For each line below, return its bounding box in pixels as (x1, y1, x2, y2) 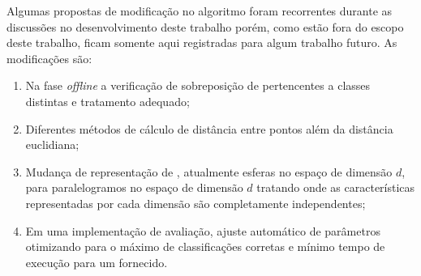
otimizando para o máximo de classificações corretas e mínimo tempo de (25, 238, 385, 255)
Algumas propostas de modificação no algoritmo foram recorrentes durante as (6, 2, 393, 19)
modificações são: (6, 49, 92, 66)
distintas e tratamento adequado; (25, 92, 190, 109)
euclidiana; (25, 136, 79, 153)
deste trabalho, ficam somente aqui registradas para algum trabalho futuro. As (6, 34, 397, 51)
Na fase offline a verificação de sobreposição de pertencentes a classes (25, 77, 371, 94)
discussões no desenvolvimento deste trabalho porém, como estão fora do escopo (6, 18, 404, 35)
